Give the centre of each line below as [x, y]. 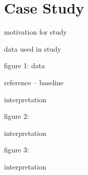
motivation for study [35, 32]
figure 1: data [24, 65]
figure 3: [16, 150]
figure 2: [16, 116]
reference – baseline [34, 82]
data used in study [33, 48]
